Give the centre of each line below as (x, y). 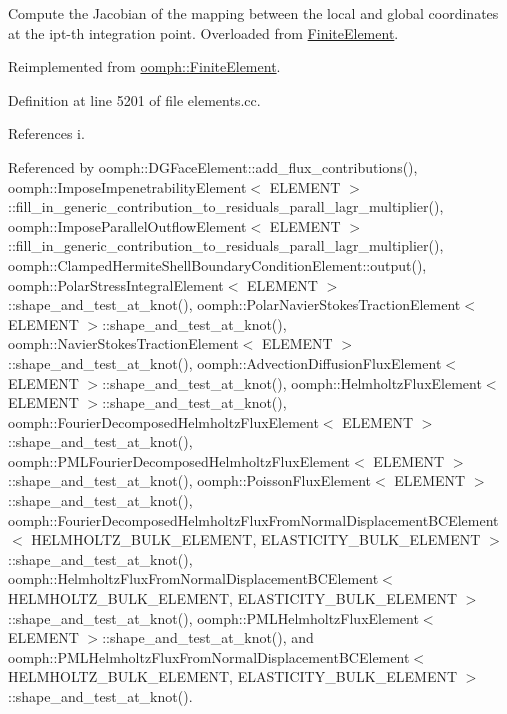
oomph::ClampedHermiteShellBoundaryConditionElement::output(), (217, 264)
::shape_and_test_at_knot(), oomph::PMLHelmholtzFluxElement (213, 617)
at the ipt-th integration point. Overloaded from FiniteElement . (203, 32)
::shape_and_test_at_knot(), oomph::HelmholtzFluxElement (292, 382)
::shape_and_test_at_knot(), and (208, 637)
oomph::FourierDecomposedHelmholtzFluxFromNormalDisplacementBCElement (253, 519)
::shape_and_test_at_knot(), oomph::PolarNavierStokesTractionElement (234, 304)
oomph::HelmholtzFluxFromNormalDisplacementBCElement (193, 578)
